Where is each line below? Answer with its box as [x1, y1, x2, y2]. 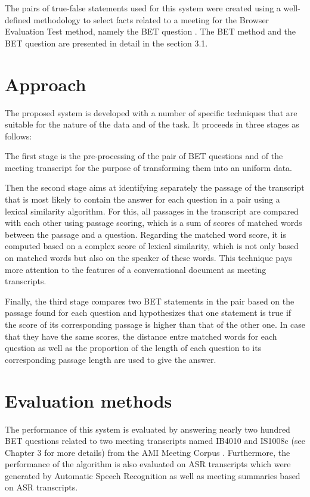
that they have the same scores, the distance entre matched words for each [5, 330, 277, 342]
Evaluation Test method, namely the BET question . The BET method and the [5, 25, 296, 38]
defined [5, 13, 31, 26]
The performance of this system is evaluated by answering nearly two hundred [5, 423, 290, 435]
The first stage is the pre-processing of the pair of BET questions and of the [5, 150, 283, 162]
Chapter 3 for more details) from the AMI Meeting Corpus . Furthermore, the [5, 446, 290, 458]
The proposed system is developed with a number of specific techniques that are [5, 106, 297, 119]
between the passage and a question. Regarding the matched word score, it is [5, 228, 286, 240]
